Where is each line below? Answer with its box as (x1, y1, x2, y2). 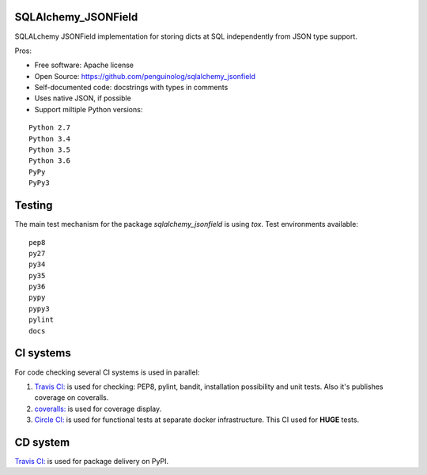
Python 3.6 (28, 156, 71, 165)
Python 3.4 (28, 134, 71, 143)
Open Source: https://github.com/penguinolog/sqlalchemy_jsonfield (34, 71, 256, 81)
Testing (14, 198, 53, 213)
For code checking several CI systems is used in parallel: (14, 368, 200, 377)
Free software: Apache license (34, 60, 134, 70)
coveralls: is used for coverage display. (34, 404, 162, 413)
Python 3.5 (28, 145, 71, 154)
